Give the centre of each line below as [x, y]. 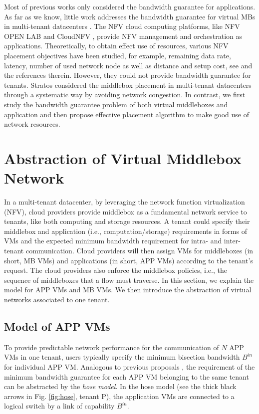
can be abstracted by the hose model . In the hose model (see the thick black [120, 386]
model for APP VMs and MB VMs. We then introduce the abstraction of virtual [128, 290]
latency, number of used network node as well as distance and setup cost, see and [128, 65]
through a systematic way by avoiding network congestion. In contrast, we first [125, 95]
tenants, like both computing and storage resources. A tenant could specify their [127, 221]
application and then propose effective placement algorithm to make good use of [127, 114]
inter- [232, 241]
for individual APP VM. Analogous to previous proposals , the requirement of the [129, 366]
